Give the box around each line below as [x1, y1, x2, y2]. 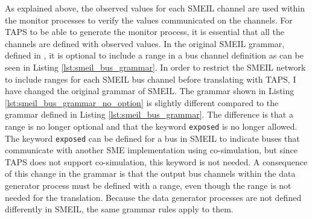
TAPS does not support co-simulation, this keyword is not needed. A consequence [5, 155, 308, 168]
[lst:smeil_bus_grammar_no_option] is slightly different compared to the [5, 96, 279, 109]
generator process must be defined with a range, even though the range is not [5, 179, 291, 192]
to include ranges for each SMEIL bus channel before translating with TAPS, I [5, 72, 296, 85]
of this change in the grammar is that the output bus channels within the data [5, 167, 296, 180]
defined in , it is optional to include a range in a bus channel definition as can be [5, 49, 304, 62]
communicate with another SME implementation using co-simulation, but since [5, 144, 298, 156]
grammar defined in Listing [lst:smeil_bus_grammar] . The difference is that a [5, 108, 293, 121]
